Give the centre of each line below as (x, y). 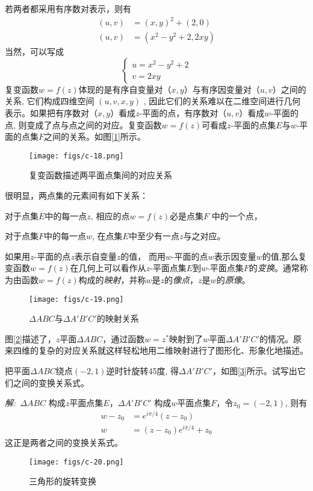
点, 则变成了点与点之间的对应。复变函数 (83, 124)
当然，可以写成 (34, 52)
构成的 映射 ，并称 (112, 279)
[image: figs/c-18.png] (76, 156)
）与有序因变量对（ (222, 89)
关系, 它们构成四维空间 (50, 101)
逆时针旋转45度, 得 (142, 370)
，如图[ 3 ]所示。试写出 (255, 370)
